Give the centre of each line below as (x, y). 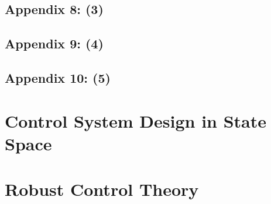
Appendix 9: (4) (54, 43)
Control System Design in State (136, 120)
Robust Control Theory (102, 189)
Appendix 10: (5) (58, 77)
